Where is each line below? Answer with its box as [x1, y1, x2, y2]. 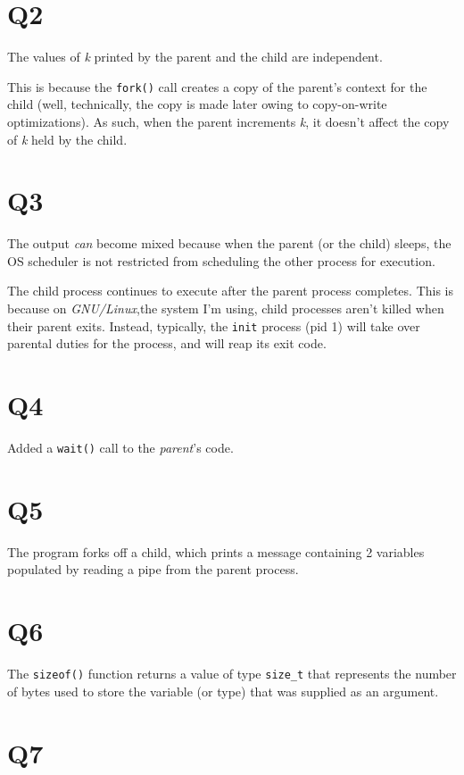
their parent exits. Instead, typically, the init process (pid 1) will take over [7, 316, 420, 335]
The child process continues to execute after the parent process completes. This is [7, 281, 454, 300]
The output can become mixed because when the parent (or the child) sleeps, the [7, 234, 452, 253]
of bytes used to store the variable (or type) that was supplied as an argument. [7, 681, 439, 700]
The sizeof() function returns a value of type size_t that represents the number [7, 664, 457, 683]
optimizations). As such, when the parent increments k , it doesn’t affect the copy [7, 112, 450, 130]
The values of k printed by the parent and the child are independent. [7, 47, 383, 66]
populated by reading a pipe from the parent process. [7, 560, 299, 579]
